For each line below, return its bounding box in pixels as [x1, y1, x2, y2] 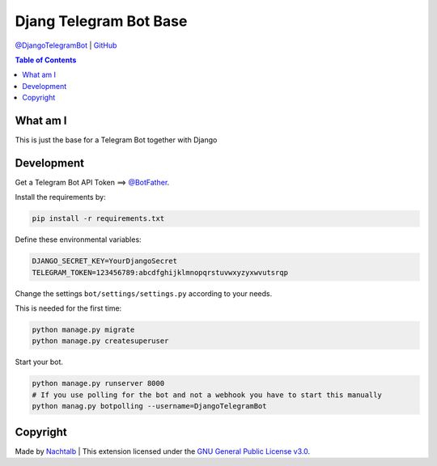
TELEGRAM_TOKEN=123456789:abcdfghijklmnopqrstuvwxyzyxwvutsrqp [32, 268, 289, 277]
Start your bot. [15, 357, 64, 367]
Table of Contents [15, 55, 77, 65]
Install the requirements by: [15, 193, 106, 202]
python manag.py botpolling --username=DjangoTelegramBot [32, 401, 267, 411]
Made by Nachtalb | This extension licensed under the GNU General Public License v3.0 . [15, 446, 311, 456]
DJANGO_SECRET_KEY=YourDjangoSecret [32, 256, 178, 266]
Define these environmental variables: [15, 235, 142, 244]
